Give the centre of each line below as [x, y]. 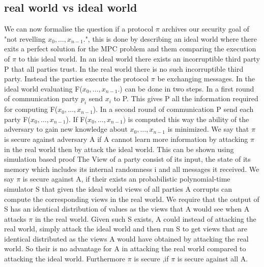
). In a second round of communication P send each [173, 109]
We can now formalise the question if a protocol [79, 29]
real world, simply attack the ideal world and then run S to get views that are [126, 229]
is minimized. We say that [208, 129]
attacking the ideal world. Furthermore [65, 259]
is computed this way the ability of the [188, 119]
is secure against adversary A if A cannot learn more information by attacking [126, 139]
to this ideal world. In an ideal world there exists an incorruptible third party [139, 58]
